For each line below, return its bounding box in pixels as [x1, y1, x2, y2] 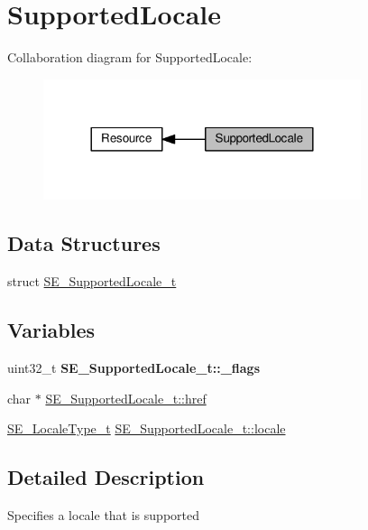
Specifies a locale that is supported [7, 506, 199, 525]
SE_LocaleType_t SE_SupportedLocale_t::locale [7, 419, 286, 438]
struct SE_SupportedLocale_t [7, 272, 177, 291]
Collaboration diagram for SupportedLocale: [7, 48, 253, 67]
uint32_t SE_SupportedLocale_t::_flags [7, 358, 261, 377]
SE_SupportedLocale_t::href [45, 388, 207, 407]
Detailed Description [7, 463, 205, 491]
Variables [7, 316, 96, 344]
